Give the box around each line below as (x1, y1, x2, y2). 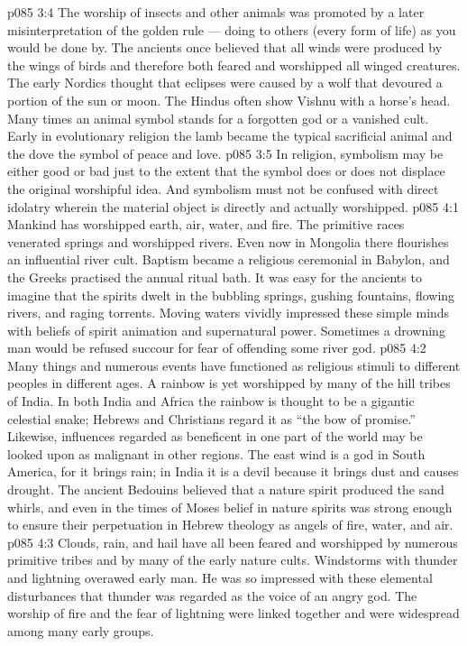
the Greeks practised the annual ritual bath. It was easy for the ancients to (7, 267, 422, 286)
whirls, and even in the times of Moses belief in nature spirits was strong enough (7, 497, 453, 516)
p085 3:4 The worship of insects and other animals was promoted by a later (7, 3, 425, 21)
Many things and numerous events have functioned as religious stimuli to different (7, 355, 461, 374)
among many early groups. (7, 621, 154, 640)
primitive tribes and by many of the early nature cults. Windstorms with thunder (7, 550, 458, 569)
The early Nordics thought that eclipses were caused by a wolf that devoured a (7, 73, 443, 92)
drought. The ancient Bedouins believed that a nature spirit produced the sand (7, 480, 444, 499)
